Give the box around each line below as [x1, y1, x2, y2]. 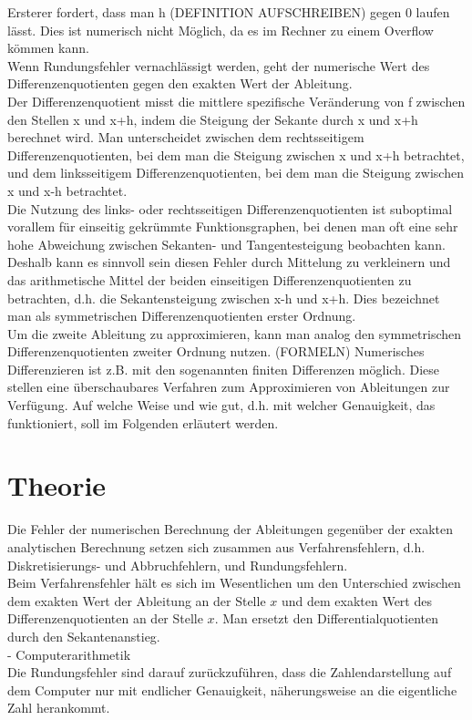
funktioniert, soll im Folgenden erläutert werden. [7, 413, 279, 432]
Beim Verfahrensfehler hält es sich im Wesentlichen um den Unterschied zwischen [7, 573, 461, 592]
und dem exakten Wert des [281, 591, 432, 610]
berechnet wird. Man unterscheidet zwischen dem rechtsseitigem [7, 128, 364, 147]
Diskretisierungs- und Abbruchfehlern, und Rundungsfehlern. [7, 555, 348, 574]
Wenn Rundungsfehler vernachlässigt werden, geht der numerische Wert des [7, 56, 430, 75]
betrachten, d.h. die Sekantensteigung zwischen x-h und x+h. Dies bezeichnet [7, 288, 440, 307]
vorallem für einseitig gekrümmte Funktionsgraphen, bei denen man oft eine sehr [7, 217, 458, 236]
